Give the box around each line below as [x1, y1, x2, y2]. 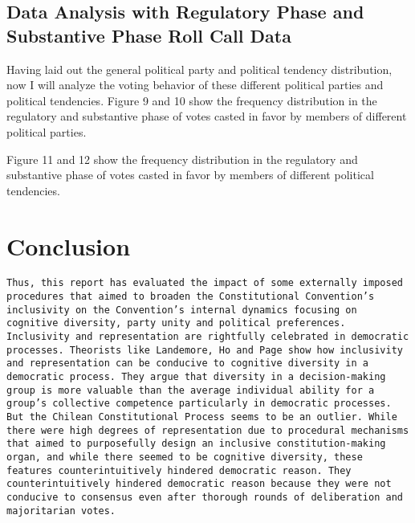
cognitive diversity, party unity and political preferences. [6, 317, 346, 329]
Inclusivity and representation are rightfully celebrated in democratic [6, 331, 409, 343]
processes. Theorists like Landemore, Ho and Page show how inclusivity [6, 344, 403, 356]
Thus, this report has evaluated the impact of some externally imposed [6, 277, 403, 289]
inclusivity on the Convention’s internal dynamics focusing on [6, 304, 357, 316]
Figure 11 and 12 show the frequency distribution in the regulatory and [6, 150, 358, 167]
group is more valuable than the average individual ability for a [6, 384, 375, 396]
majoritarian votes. [6, 505, 116, 517]
